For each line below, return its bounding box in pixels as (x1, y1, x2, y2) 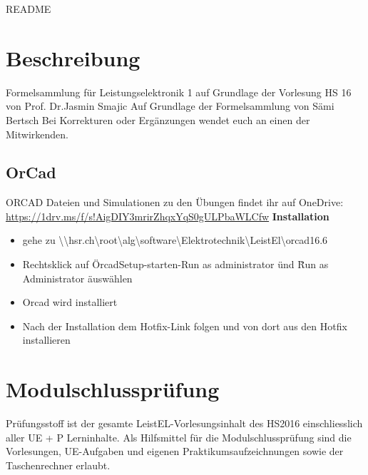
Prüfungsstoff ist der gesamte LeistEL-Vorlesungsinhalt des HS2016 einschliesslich (6, 416, 363, 431)
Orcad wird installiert (22, 295, 118, 310)
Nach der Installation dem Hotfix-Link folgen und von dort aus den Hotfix (22, 318, 347, 333)
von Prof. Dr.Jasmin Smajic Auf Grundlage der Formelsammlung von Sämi (6, 98, 334, 113)
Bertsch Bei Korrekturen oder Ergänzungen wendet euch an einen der (6, 112, 310, 127)
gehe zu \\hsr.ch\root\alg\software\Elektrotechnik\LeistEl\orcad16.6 (22, 233, 328, 247)
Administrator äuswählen (22, 270, 133, 285)
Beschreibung (6, 43, 140, 72)
